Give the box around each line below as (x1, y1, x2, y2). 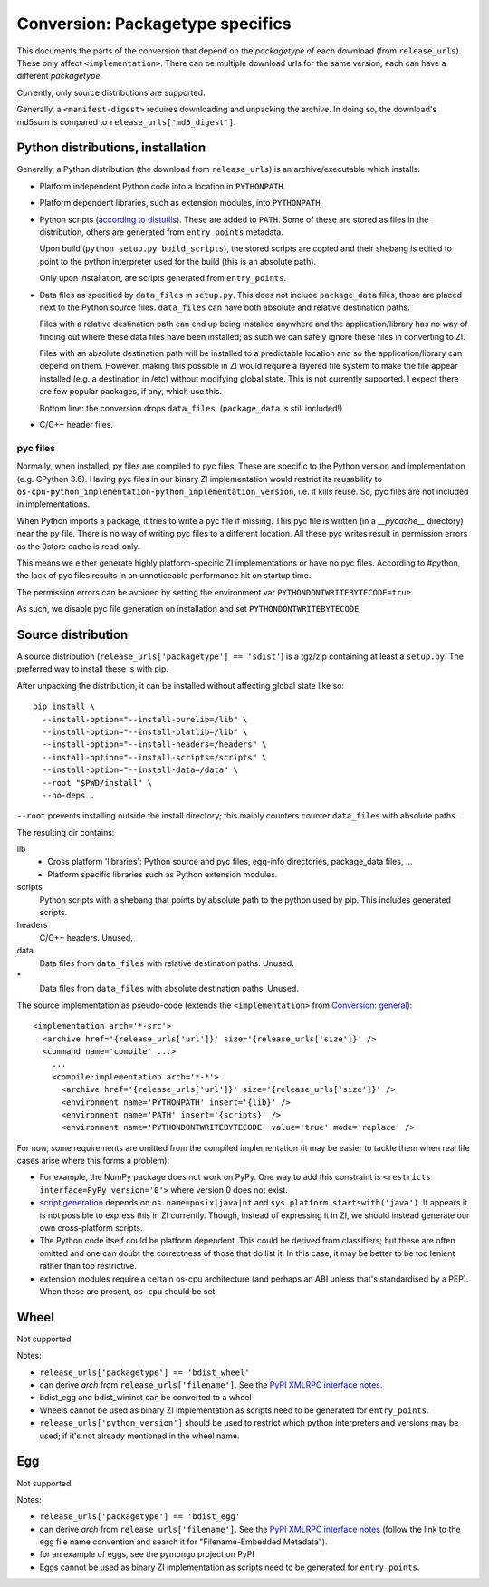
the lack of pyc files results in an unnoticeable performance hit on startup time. (16, 570, 312, 581)
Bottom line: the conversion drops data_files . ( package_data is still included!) (39, 402, 343, 413)
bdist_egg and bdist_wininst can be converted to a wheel (39, 1392, 253, 1403)
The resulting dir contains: (16, 827, 115, 837)
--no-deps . (42, 789, 95, 800)
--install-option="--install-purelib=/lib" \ (42, 714, 248, 724)
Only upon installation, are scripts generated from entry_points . (39, 273, 287, 284)
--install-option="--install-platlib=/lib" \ (42, 726, 248, 737)
